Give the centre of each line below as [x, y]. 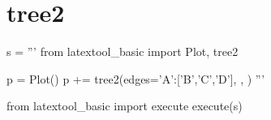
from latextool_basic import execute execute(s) [125, 106]
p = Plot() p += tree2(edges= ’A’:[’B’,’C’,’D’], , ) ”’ [136, 78]
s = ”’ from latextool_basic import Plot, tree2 [123, 51]
